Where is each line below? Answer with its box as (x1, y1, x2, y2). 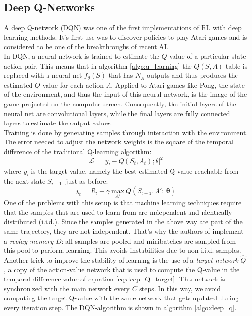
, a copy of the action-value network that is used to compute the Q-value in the (4, 264, 240, 274)
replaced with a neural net (4, 70, 82, 80)
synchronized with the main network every (4, 283, 130, 293)
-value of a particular (167, 51, 230, 61)
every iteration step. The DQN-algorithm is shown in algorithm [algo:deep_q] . (4, 302, 236, 313)
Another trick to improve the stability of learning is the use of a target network (4, 255, 238, 265)
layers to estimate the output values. (4, 118, 112, 128)
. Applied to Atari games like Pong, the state (111, 79, 245, 89)
